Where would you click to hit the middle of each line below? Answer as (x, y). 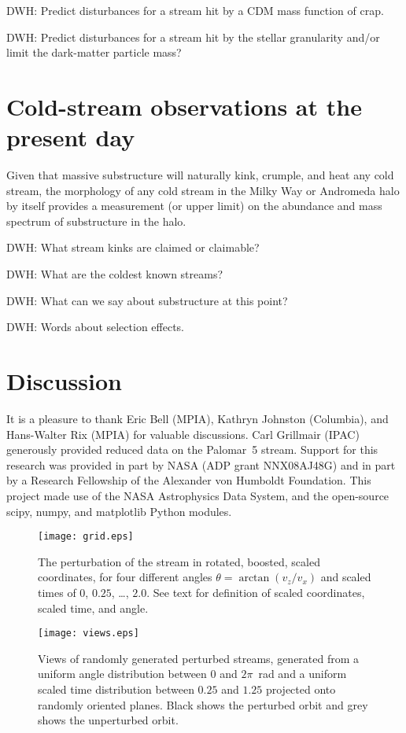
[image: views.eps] (89, 634)
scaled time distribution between (116, 689)
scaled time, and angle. (93, 608)
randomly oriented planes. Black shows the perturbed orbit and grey (203, 704)
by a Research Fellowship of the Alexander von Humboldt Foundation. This (189, 480)
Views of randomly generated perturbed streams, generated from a (199, 658)
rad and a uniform (303, 674)
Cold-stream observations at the (184, 106)
